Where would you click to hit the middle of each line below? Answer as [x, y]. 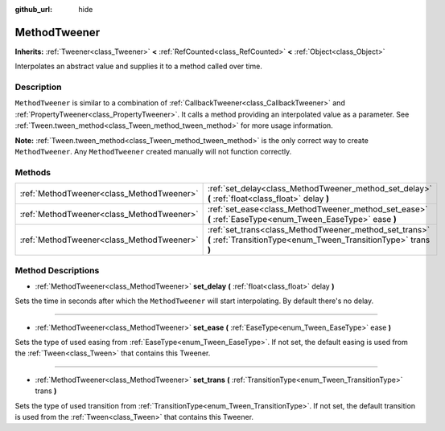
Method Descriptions [57, 270]
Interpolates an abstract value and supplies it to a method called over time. [139, 66]
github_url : [33, 9]
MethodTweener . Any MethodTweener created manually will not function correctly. [153, 152]
